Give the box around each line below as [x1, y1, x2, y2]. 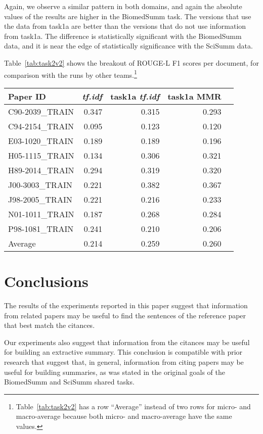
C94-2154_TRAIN [8, 120, 74, 132]
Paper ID [8, 90, 46, 102]
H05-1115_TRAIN [8, 149, 74, 161]
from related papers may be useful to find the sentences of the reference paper [4, 310, 246, 320]
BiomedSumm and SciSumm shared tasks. [4, 376, 135, 387]
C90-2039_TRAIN [8, 105, 74, 117]
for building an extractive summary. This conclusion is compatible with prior [4, 347, 243, 357]
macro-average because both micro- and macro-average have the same [16, 411, 232, 421]
